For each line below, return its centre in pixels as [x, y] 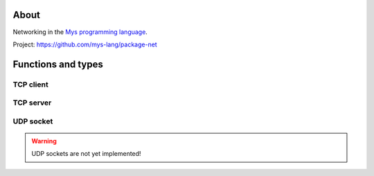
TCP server [32, 103]
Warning [44, 141]
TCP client [30, 85]
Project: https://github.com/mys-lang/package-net [85, 44]
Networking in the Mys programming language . [80, 32]
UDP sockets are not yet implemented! [86, 154]
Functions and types [58, 64]
